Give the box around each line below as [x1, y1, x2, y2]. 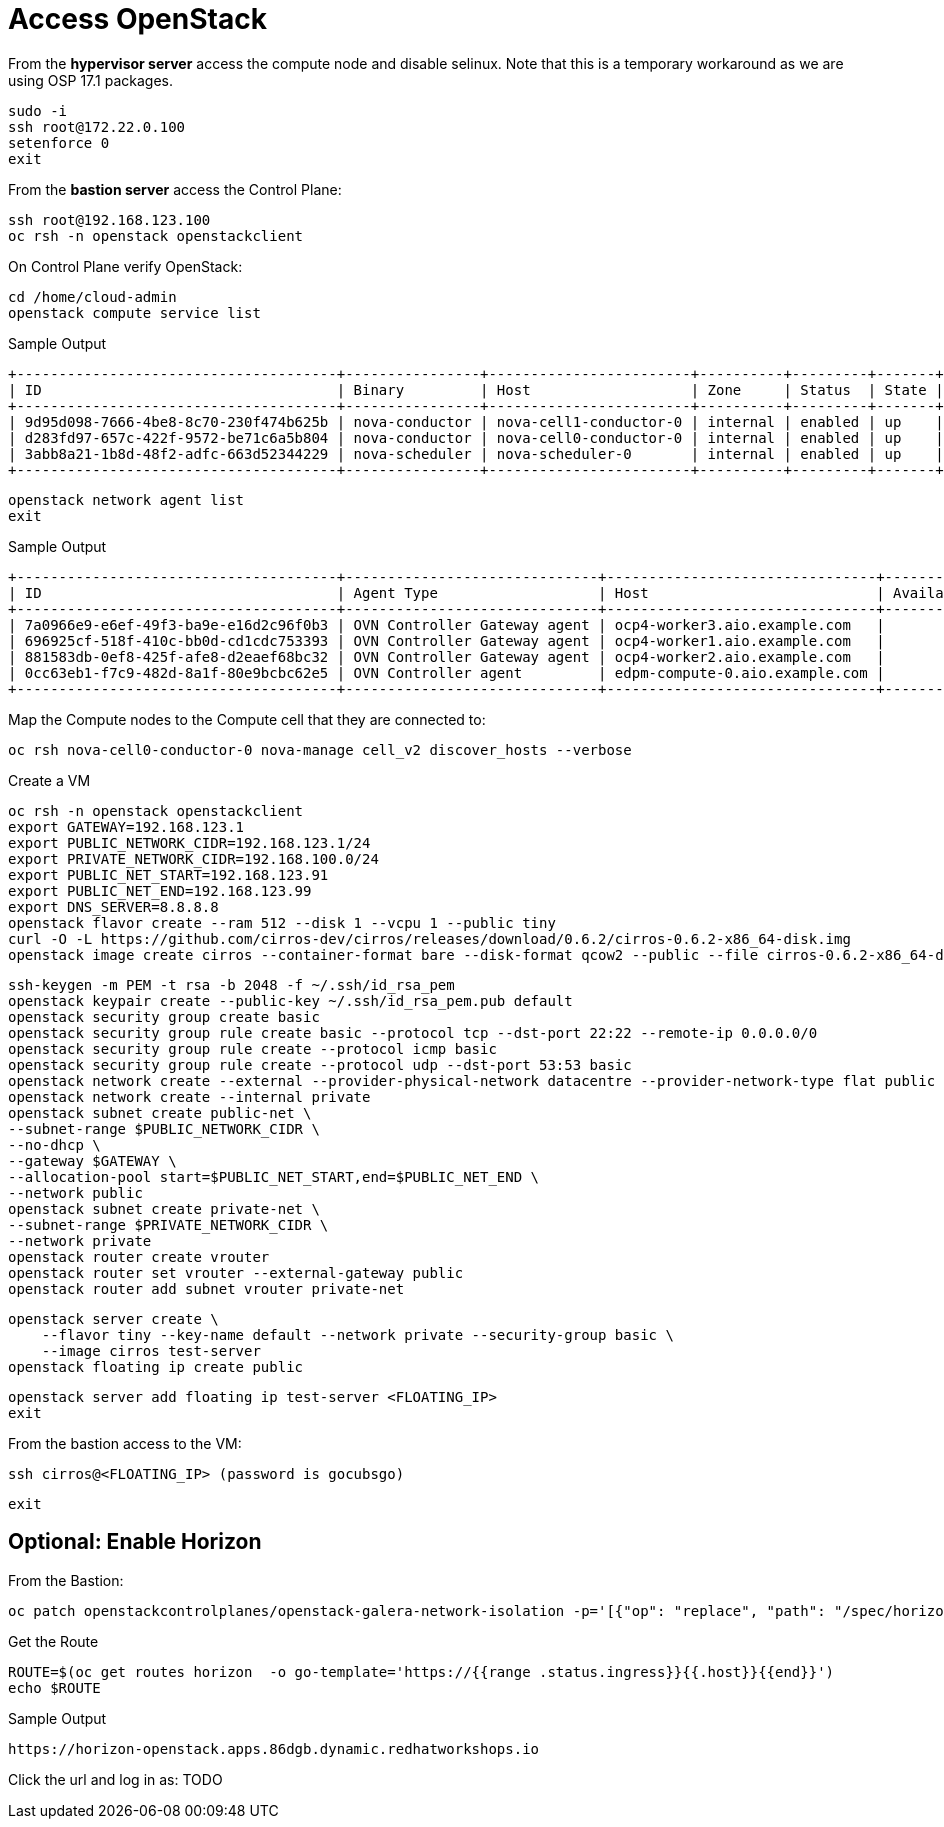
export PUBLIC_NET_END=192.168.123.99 [8, 882, 312, 899]
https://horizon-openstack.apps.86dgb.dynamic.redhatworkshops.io [8, 1740, 540, 1757]
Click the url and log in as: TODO [8, 1770, 223, 1788]
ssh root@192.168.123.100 [8, 211, 211, 228]
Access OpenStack [8, 2, 267, 36]
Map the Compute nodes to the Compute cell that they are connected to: [8, 710, 486, 728]
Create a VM [8, 771, 91, 789]
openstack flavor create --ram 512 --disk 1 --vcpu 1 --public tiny [8, 914, 556, 931]
